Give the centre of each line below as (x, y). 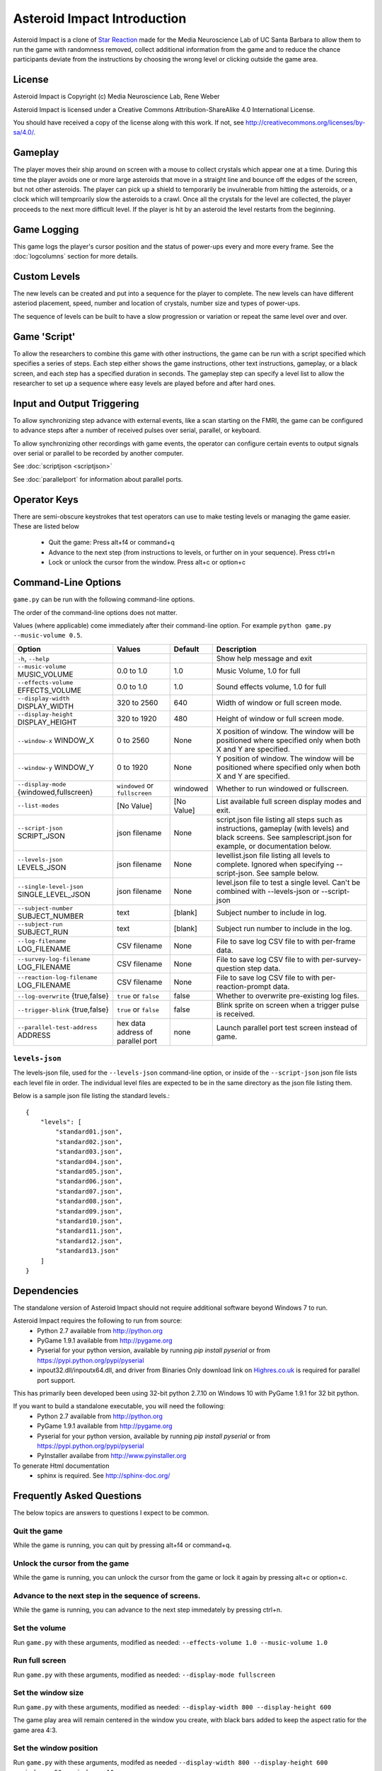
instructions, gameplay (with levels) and (283, 828)
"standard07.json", (89, 1191)
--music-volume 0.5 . (48, 635)
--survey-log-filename (54, 960)
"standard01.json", (89, 1132)
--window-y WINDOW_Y (56, 767)
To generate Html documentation (61, 1466)
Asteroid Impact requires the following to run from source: (98, 1320)
